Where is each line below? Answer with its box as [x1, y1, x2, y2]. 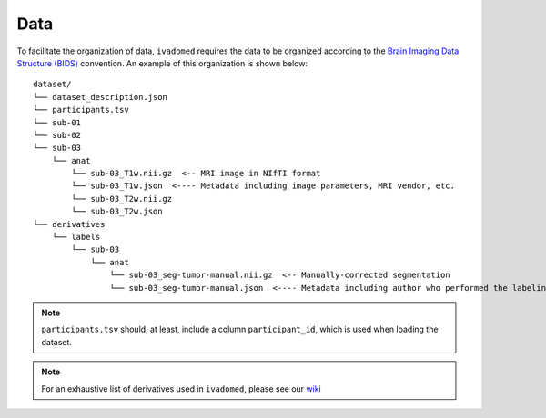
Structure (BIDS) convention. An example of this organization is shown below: [16, 57, 308, 68]
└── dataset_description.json [33, 92, 168, 102]
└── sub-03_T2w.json [71, 206, 163, 217]
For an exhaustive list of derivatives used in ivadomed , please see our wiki [41, 383, 322, 394]
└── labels [51, 232, 101, 243]
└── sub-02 [33, 130, 82, 140]
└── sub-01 [33, 117, 82, 127]
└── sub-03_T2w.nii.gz [71, 194, 173, 204]
